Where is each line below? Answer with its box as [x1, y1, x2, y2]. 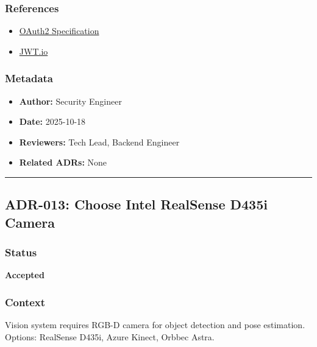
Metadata [5, 71, 53, 86]
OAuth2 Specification [19, 24, 99, 37]
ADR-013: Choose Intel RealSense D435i [5, 195, 268, 214]
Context [5, 294, 46, 309]
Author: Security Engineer [19, 94, 122, 107]
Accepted [5, 268, 45, 281]
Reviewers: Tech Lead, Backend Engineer [19, 135, 180, 148]
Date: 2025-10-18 [19, 115, 86, 128]
